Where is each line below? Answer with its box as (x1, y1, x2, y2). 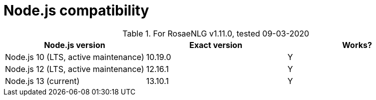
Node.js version (44, 39, 105, 50)
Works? (342, 39, 372, 50)
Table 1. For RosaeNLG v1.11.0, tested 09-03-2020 (122, 28, 310, 38)
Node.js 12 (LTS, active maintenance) (5, 63, 144, 74)
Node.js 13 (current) (5, 75, 80, 86)
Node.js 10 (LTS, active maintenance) (5, 51, 144, 62)
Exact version (189, 39, 243, 50)
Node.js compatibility (3, 2, 149, 19)
